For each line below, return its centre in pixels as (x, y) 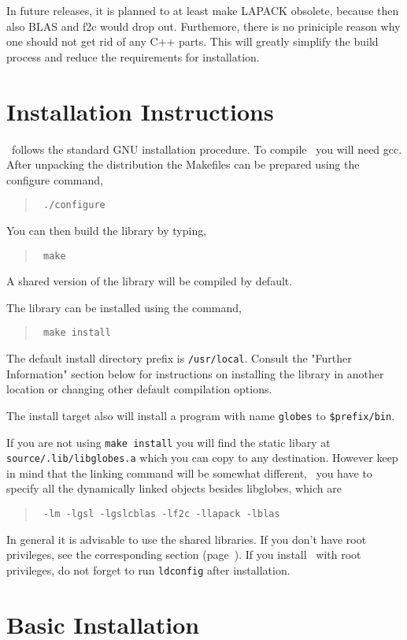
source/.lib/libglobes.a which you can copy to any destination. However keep (202, 458)
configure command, (55, 179)
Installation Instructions (140, 111)
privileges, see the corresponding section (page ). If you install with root (184, 554)
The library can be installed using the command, (124, 307)
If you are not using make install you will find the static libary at (168, 442)
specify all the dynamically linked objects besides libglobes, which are (174, 488)
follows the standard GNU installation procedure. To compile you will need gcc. (207, 149)
